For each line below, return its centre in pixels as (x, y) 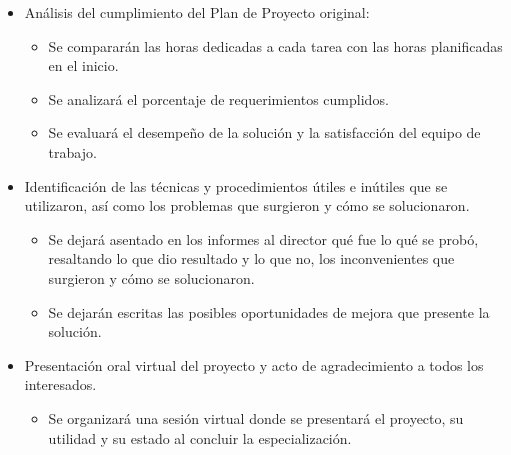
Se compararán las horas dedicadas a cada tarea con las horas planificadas (275, 45)
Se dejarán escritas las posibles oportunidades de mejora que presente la (269, 311)
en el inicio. (83, 65)
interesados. (60, 384)
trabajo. (72, 151)
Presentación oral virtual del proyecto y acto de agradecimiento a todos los (254, 364)
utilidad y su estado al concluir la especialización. (200, 437)
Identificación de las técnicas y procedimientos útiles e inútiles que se (236, 185)
